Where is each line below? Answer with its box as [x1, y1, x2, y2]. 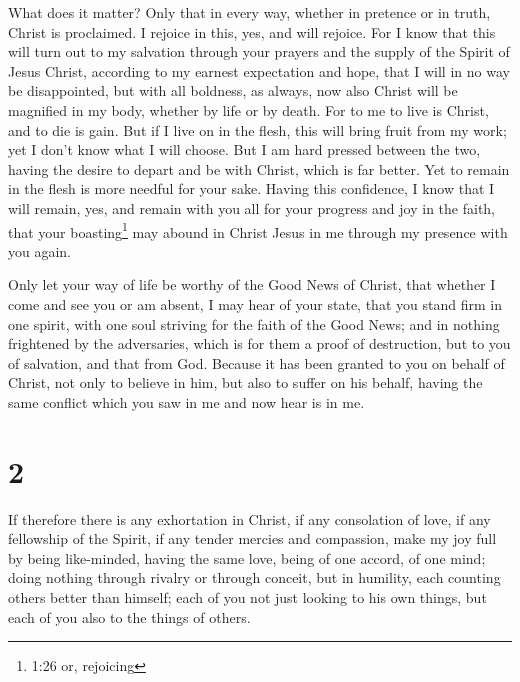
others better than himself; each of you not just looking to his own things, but [8, 587, 487, 608]
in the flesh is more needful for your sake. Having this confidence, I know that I [8, 178, 495, 199]
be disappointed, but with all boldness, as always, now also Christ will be [8, 80, 458, 101]
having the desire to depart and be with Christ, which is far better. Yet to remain [8, 158, 510, 179]
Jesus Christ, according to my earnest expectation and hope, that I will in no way [8, 60, 510, 81]
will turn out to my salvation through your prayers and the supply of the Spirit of [8, 41, 510, 62]
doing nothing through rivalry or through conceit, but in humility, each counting [8, 567, 501, 588]
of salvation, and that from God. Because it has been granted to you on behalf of [8, 352, 505, 373]
